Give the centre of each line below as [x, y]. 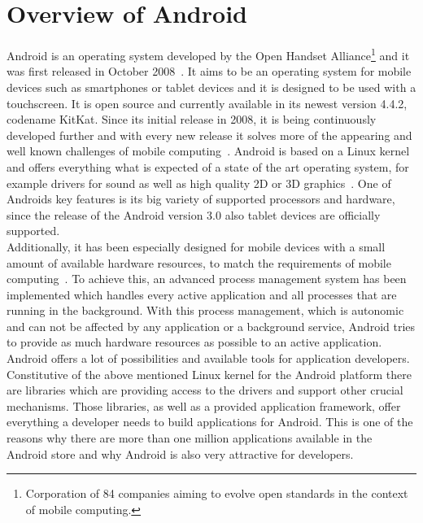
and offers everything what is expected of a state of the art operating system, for [208, 166]
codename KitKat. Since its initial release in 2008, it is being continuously [192, 119]
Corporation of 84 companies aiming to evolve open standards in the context [217, 493]
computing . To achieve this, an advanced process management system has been [207, 279]
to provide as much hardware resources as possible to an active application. [194, 342]
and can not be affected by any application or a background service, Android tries [211, 326]
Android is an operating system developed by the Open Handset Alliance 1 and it [208, 54]
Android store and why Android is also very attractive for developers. [180, 453]
